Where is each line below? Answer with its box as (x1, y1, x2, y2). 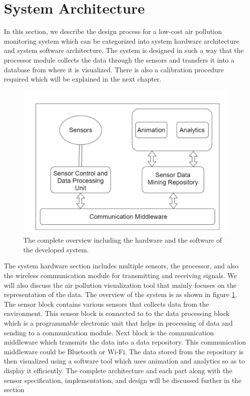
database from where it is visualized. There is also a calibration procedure (4, 64, 224, 74)
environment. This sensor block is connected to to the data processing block (4, 308, 230, 318)
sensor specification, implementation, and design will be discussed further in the (4, 375, 242, 385)
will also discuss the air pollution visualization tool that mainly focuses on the (4, 280, 236, 290)
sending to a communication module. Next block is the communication (4, 327, 214, 337)
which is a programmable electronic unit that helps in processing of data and (4, 318, 233, 328)
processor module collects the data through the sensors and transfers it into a (4, 54, 234, 65)
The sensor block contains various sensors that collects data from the (4, 298, 209, 309)
